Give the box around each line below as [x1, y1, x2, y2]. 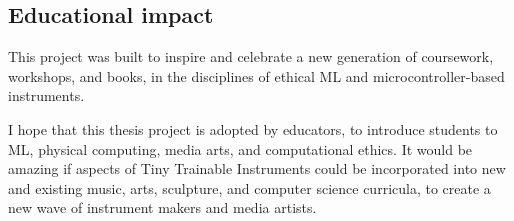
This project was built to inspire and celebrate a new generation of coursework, [8, 46, 494, 67]
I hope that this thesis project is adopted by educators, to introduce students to [8, 118, 498, 139]
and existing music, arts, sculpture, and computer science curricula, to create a [8, 177, 491, 198]
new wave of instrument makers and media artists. [8, 197, 317, 218]
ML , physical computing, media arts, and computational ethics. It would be [8, 138, 473, 159]
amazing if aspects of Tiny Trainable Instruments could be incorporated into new [8, 158, 506, 179]
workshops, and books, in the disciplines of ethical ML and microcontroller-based [8, 65, 505, 86]
